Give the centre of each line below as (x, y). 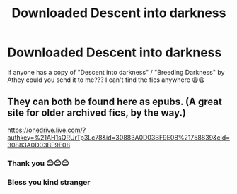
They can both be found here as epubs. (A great (115, 102)
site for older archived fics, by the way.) (97, 113)
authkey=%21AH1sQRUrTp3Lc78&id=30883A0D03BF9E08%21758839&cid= (119, 137)
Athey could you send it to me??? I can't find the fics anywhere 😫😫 (106, 80)
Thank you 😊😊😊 (38, 163)
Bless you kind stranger (49, 182)
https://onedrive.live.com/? (47, 130)
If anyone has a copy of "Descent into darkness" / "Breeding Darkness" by (116, 72)
